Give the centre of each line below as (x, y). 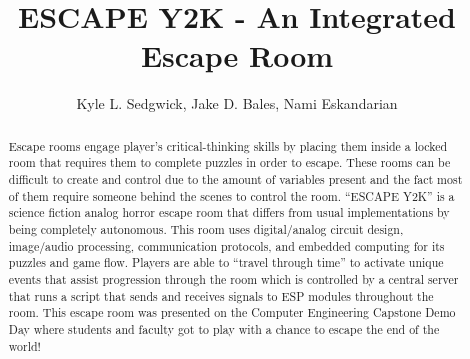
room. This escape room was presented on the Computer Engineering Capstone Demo (232, 312)
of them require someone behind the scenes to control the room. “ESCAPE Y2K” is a (231, 195)
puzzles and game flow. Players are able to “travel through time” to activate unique (226, 262)
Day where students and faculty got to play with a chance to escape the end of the (224, 328)
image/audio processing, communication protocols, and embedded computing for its (226, 245)
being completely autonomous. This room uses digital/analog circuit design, (206, 228)
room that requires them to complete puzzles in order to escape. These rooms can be (229, 162)
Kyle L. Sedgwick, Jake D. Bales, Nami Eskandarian (237, 103)
